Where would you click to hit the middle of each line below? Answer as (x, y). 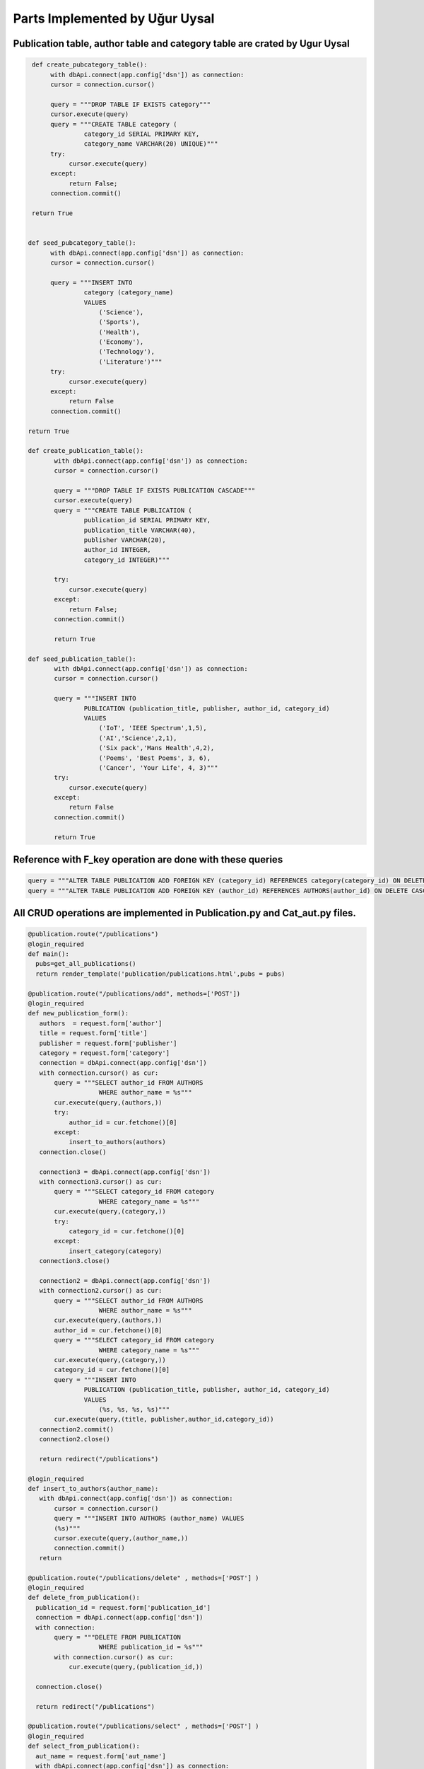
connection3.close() (75, 1261)
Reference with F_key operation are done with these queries (148, 860)
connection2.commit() (77, 1429)
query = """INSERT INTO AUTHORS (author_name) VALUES (149, 1519)
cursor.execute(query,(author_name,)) (121, 1538)
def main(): (49, 954)
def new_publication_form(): (78, 1013)
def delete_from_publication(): (84, 1598)
